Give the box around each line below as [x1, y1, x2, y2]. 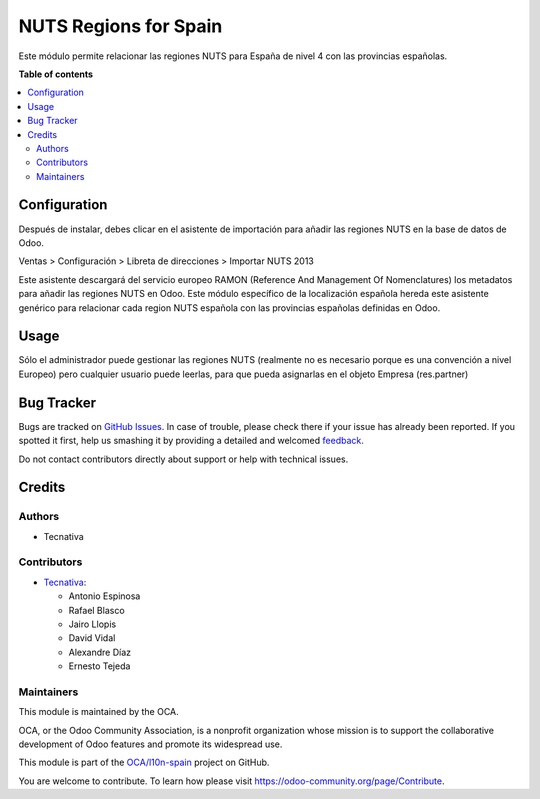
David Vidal [68, 632, 116, 644]
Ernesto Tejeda [68, 660, 131, 672]
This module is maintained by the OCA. [18, 706, 179, 718]
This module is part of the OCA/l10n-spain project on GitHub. [18, 756, 270, 769]
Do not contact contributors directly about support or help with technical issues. [18, 453, 349, 465]
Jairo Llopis [68, 618, 117, 630]
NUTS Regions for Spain [18, 15, 223, 37]
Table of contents [18, 68, 94, 80]
